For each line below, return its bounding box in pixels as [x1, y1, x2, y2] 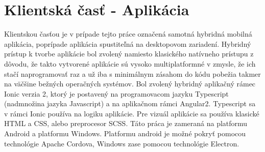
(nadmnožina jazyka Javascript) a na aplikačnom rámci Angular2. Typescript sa [4, 98, 256, 109]
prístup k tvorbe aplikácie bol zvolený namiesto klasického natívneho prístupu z [4, 48, 254, 59]
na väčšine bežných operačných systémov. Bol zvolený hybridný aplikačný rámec [4, 78, 256, 89]
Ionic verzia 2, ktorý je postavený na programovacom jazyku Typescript [4, 88, 229, 99]
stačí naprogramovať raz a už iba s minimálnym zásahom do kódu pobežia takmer [4, 68, 261, 79]
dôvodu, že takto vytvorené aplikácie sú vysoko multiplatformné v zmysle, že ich [4, 58, 256, 69]
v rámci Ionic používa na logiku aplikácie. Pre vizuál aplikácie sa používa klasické [4, 108, 259, 118]
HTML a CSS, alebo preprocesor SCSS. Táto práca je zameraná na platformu [4, 118, 248, 129]
